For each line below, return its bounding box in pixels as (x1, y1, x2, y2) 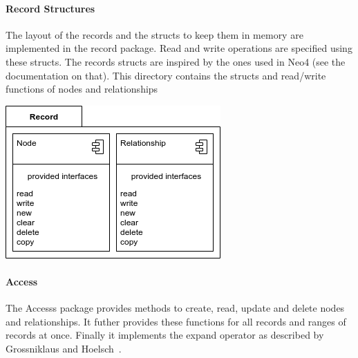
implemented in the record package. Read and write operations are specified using (6, 41, 352, 55)
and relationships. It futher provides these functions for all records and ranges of (6, 314, 346, 328)
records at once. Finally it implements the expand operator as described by (6, 328, 324, 342)
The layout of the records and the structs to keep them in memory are (6, 27, 303, 41)
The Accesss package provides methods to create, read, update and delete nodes (6, 301, 345, 315)
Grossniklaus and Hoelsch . (6, 341, 122, 355)
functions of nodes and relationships (6, 82, 158, 96)
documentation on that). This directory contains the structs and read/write (6, 68, 326, 82)
